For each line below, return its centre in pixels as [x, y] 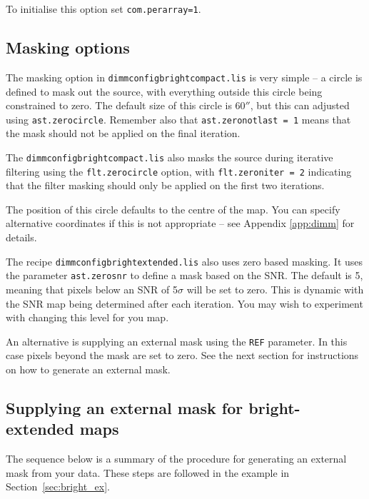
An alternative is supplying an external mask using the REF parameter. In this [177, 341]
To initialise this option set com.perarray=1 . [103, 9]
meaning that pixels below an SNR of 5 [92, 289]
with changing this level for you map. [87, 317]
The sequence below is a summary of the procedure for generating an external [176, 459]
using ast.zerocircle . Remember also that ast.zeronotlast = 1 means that [178, 119]
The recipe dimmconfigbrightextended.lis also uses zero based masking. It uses [184, 261]
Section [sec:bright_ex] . [58, 487]
